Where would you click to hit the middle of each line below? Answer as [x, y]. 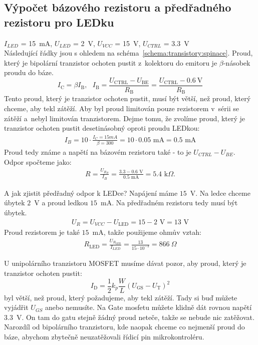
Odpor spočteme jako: [38, 161]
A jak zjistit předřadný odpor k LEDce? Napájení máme [91, 193]
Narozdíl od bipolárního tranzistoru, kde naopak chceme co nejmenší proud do [124, 327]
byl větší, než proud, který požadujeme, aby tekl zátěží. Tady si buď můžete [121, 297]
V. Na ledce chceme [220, 193]
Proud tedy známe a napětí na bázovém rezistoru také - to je [98, 151]
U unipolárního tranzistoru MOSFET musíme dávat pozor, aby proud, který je [125, 263]
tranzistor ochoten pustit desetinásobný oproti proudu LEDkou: [102, 128]
